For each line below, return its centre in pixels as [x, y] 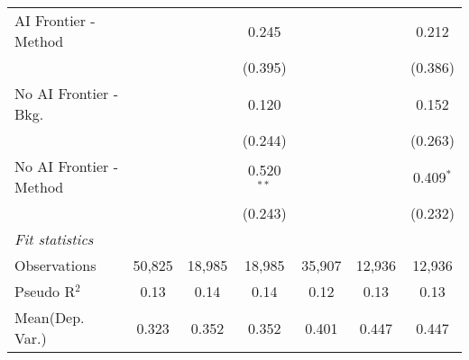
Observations [55, 265]
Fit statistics [54, 239]
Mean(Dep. [50, 317]
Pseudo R [45, 291]
